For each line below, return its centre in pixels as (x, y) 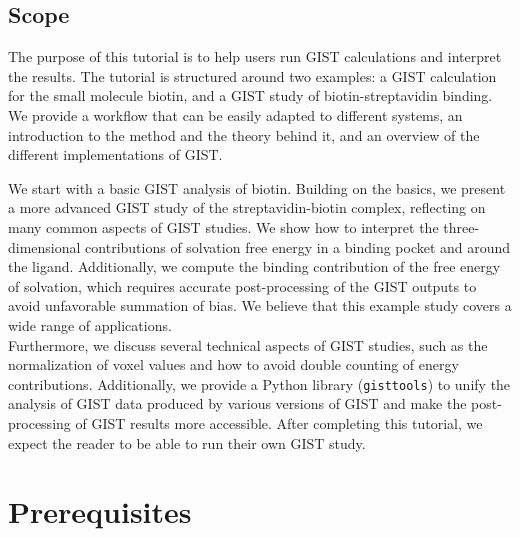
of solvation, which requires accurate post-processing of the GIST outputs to (242, 285)
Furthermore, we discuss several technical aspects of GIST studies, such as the (248, 344)
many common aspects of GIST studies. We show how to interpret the (223, 226)
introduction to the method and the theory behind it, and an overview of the (244, 134)
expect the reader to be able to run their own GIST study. (187, 442)
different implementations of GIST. (115, 154)
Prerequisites (100, 511)
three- (461, 226)
